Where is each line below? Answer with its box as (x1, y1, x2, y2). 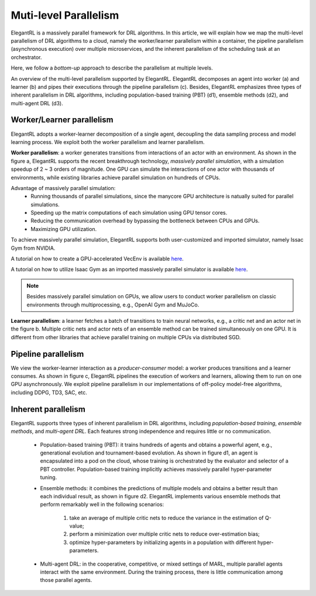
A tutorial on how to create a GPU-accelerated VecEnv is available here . (11, 255, 184, 263)
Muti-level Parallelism (11, 9, 119, 22)
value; (69, 522, 84, 529)
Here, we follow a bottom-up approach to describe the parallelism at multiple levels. (11, 64, 213, 71)
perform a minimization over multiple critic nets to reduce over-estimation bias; (69, 530, 260, 538)
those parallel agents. (40, 577, 92, 584)
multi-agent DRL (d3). (11, 99, 64, 106)
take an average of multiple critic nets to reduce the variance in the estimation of (69, 514, 264, 521)
